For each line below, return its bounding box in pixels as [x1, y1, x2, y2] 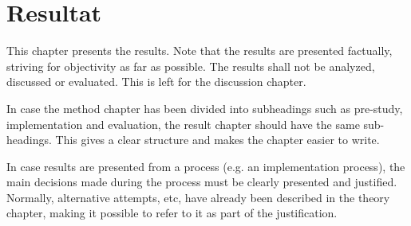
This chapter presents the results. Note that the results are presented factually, [6, 42, 393, 59]
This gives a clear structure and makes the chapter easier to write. [55, 131, 380, 148]
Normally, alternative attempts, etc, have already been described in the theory [6, 189, 390, 205]
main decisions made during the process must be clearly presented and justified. [6, 173, 397, 190]
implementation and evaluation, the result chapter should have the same [6, 115, 360, 132]
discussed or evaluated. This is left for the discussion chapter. [6, 73, 306, 90]
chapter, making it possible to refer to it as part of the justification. [6, 205, 338, 221]
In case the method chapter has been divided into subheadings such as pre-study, [6, 99, 403, 116]
